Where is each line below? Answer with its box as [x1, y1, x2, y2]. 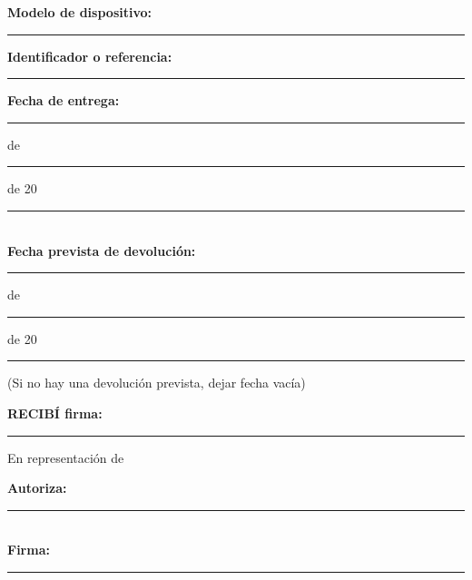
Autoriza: [7, 478, 67, 497]
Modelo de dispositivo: [7, 3, 152, 21]
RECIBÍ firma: [7, 403, 103, 422]
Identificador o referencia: [7, 46, 172, 65]
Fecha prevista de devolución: [7, 241, 196, 260]
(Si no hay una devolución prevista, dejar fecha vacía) [7, 373, 306, 392]
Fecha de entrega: [7, 91, 120, 110]
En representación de [7, 447, 124, 467]
